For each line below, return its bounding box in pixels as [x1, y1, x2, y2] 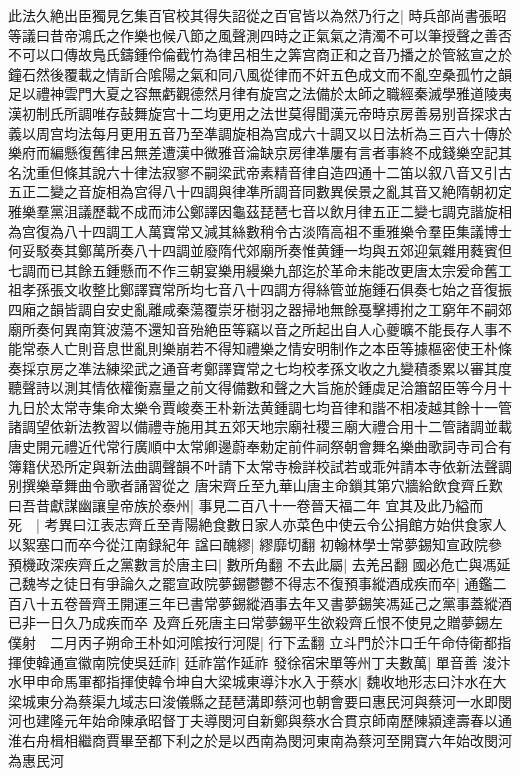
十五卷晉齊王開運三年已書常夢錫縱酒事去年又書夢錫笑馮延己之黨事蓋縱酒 [35, 592, 512, 613]
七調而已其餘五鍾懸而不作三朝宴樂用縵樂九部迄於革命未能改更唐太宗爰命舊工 [8, 259, 512, 280]
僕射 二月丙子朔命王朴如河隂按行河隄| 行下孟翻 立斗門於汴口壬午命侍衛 [8, 632, 484, 652]
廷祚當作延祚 [184, 651, 269, 672]
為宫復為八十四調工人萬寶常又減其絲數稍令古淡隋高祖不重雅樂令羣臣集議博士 [8, 220, 512, 241]
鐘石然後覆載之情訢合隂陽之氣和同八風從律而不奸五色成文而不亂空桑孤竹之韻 [8, 63, 512, 84]
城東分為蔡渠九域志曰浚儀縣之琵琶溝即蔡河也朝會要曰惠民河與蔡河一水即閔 [21, 690, 512, 711]
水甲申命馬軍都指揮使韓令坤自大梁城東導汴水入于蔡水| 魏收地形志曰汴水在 [8, 671, 493, 692]
